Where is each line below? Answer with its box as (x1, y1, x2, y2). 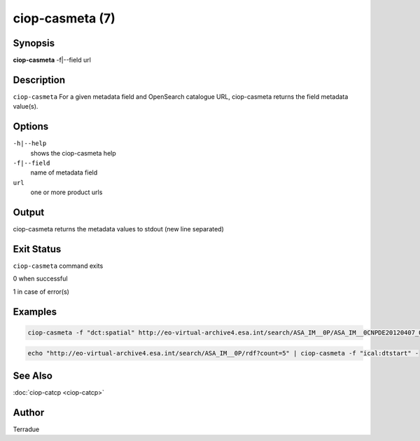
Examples (13, 306, 57, 318)
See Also (13, 369, 52, 381)
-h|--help (13, 140, 47, 147)
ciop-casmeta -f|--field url (13, 56, 91, 65)
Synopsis (13, 37, 55, 49)
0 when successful (13, 274, 68, 283)
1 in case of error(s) (13, 287, 70, 296)
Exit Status (13, 243, 62, 255)
